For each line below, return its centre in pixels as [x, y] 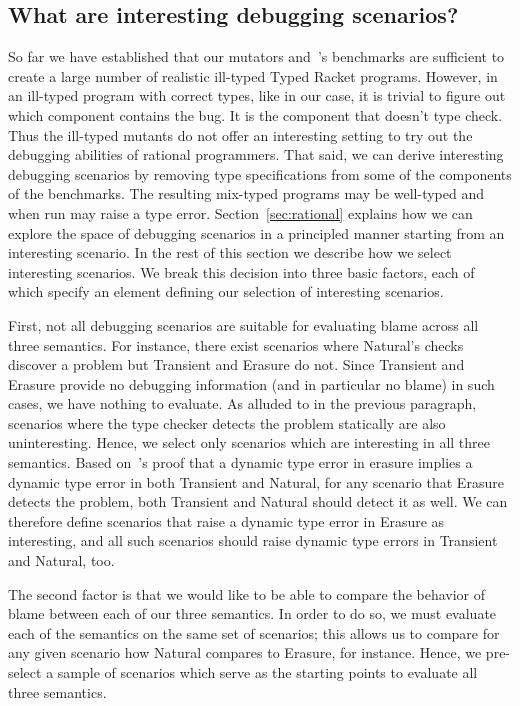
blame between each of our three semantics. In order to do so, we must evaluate [252, 613]
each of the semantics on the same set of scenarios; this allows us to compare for [254, 632]
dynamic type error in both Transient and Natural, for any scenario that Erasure [256, 481]
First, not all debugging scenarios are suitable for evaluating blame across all [243, 324]
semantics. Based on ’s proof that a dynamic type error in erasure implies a [240, 462]
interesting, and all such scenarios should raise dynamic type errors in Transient [253, 540]
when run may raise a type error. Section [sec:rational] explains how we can [240, 212]
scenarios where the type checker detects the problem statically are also [227, 422]
